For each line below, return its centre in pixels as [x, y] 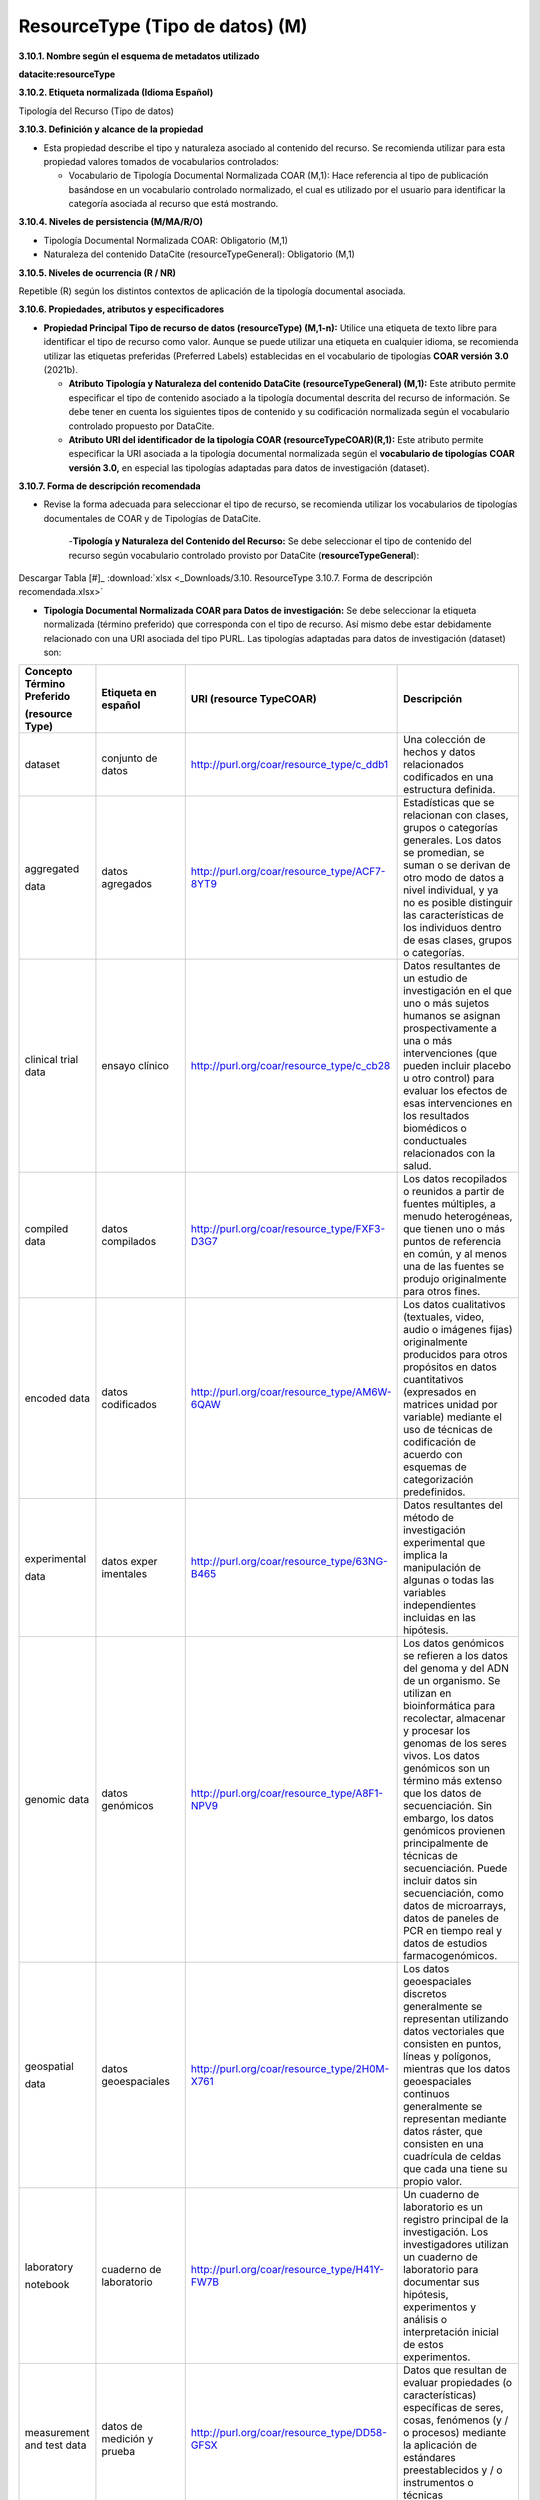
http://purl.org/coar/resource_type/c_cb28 [290, 1066]
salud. [417, 1166]
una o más [428, 1041]
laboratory [49, 2267]
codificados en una [448, 777]
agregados [126, 884]
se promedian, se [444, 853]
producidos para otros [455, 1355]
